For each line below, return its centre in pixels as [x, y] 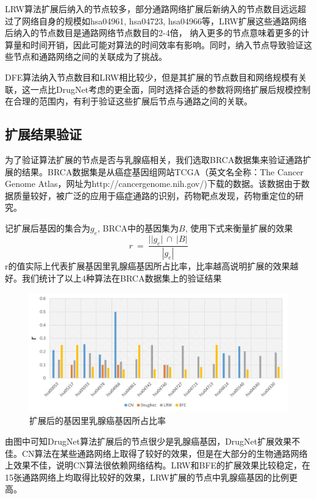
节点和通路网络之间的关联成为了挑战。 [90, 56]
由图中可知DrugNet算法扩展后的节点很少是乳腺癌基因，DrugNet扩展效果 [148, 441]
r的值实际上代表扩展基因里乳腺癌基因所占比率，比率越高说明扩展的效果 [148, 266]
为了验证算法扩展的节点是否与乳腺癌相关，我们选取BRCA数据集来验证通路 [154, 159]
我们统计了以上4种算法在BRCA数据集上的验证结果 [122, 278]
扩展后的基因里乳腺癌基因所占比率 [98, 421]
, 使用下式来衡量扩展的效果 [239, 228]
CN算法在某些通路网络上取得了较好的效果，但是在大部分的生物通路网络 [165, 453]
